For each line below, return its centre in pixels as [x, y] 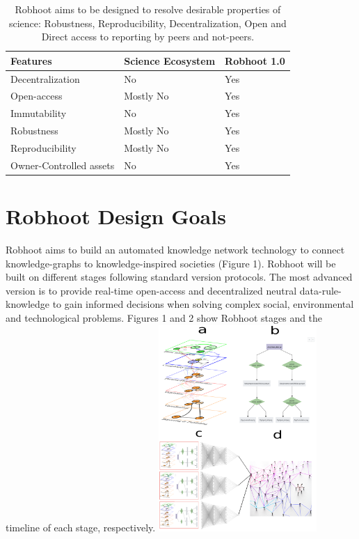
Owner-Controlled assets [63, 165]
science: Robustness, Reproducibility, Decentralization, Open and [148, 23]
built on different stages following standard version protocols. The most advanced [179, 277]
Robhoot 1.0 [255, 60]
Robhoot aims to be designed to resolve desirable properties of [148, 9]
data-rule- [320, 290]
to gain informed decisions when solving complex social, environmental [203, 304]
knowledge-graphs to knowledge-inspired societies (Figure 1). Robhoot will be [171, 263]
